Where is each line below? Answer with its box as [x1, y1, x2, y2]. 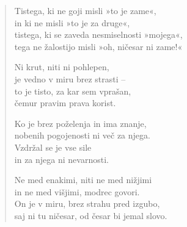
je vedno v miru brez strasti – [14, 72, 126, 85]
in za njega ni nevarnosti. [14, 153, 109, 165]
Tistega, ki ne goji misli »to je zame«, [14, 4, 156, 16]
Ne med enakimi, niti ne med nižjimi [14, 173, 152, 186]
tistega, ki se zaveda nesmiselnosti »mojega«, [14, 28, 183, 41]
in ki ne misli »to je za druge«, [14, 16, 130, 29]
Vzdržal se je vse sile [14, 140, 92, 153]
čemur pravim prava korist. [14, 96, 116, 109]
